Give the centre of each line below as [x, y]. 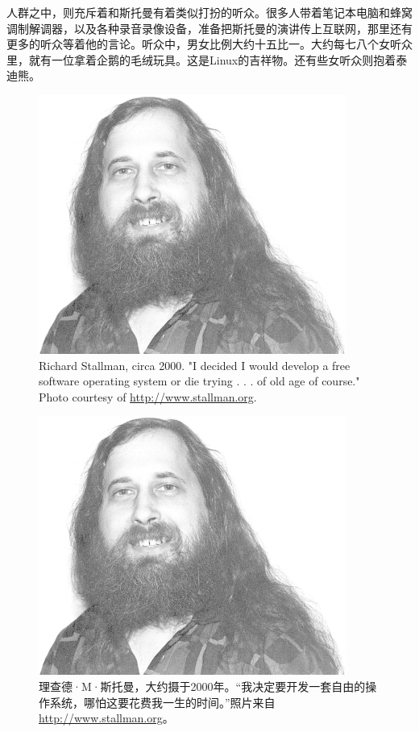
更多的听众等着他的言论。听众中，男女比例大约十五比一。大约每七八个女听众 [209, 44]
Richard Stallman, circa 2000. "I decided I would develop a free [195, 365]
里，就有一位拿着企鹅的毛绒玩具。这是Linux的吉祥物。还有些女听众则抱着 [201, 59]
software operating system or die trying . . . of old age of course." [199, 381]
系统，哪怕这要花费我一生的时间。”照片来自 [162, 702]
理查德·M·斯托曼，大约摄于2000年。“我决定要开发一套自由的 [202, 686]
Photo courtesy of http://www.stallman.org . [148, 396]
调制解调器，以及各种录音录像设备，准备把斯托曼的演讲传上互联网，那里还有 [209, 28]
